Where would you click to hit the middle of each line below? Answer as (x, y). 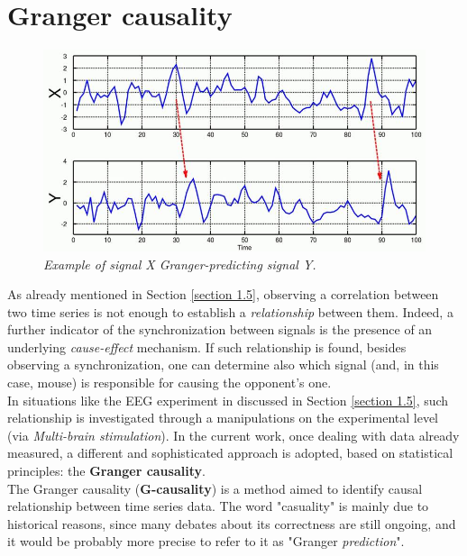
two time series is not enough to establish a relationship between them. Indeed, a (230, 311)
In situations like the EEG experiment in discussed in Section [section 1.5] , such (228, 400)
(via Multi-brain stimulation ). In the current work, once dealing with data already (233, 435)
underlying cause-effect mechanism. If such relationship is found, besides (207, 346)
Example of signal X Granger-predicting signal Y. (180, 264)
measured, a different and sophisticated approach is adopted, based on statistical (230, 453)
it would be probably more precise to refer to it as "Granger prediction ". (206, 541)
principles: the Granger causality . (106, 471)
